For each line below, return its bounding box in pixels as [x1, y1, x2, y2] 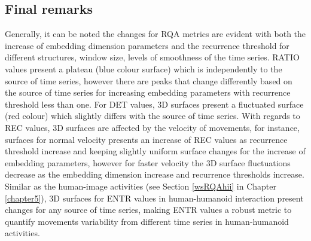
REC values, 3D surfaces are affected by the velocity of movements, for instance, [5, 121, 300, 133]
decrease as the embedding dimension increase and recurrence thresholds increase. [5, 168, 304, 181]
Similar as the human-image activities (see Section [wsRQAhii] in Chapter [5, 179, 277, 192]
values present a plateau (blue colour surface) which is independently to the [5, 62, 282, 75]
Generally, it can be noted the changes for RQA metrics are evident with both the [5, 28, 306, 40]
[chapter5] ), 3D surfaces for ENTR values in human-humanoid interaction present [5, 191, 304, 204]
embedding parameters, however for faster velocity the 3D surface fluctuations [5, 156, 291, 169]
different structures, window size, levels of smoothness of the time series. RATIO [5, 51, 300, 63]
